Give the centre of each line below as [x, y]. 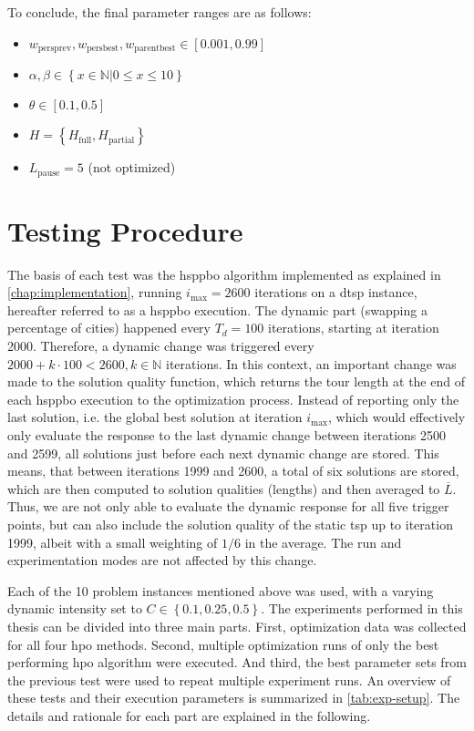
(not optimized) [132, 167]
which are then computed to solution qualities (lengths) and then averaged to [224, 488]
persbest [103, 49]
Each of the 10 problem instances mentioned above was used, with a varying [221, 590]
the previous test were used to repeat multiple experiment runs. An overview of [229, 680]
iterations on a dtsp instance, [336, 292]
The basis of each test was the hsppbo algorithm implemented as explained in [224, 274]
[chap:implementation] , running [95, 292]
